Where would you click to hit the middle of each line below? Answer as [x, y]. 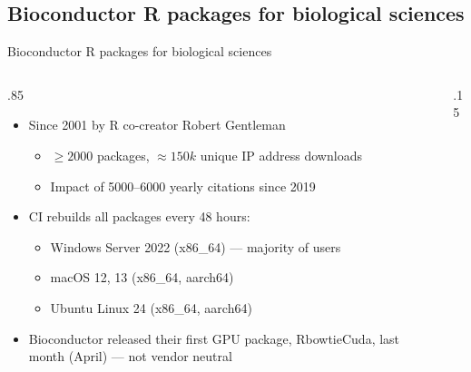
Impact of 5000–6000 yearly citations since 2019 [183, 186]
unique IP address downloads [281, 155]
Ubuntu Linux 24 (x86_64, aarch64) [151, 307]
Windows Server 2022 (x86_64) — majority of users [196, 246]
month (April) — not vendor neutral [130, 356]
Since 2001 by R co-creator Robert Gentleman [157, 125]
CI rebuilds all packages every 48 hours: [139, 216]
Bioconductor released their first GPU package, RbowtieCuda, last [214, 338]
